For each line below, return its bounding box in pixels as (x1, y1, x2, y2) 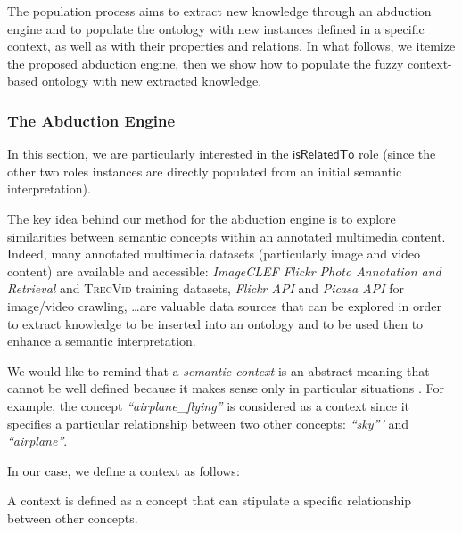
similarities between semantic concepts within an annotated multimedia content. (7, 226, 446, 245)
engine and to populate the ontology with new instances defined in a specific (7, 19, 425, 37)
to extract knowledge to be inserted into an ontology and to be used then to (7, 314, 424, 332)
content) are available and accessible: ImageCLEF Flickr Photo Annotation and (7, 261, 441, 280)
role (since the (358, 144, 436, 163)
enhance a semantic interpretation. (7, 332, 196, 350)
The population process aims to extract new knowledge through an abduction (7, 2, 432, 20)
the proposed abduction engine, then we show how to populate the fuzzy (7, 53, 404, 72)
